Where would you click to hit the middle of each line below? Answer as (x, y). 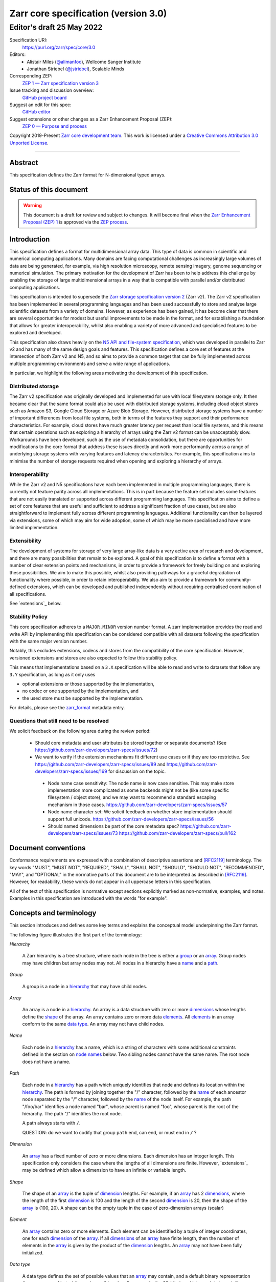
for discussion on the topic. (137, 771)
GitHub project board (44, 97)
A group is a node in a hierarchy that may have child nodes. (85, 986)
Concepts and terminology (53, 913)
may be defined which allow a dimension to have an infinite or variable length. (104, 1170)
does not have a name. (46, 1061)
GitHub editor (36, 112)
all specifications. (28, 594)
